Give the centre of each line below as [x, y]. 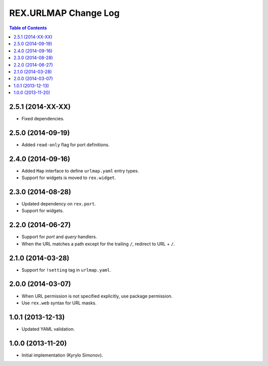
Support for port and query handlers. [59, 237]
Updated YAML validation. [48, 329]
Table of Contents [28, 28]
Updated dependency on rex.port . [59, 204]
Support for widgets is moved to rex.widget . [69, 178]
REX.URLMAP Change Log [65, 13]
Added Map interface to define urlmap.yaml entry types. [80, 171]
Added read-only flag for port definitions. [66, 145]
